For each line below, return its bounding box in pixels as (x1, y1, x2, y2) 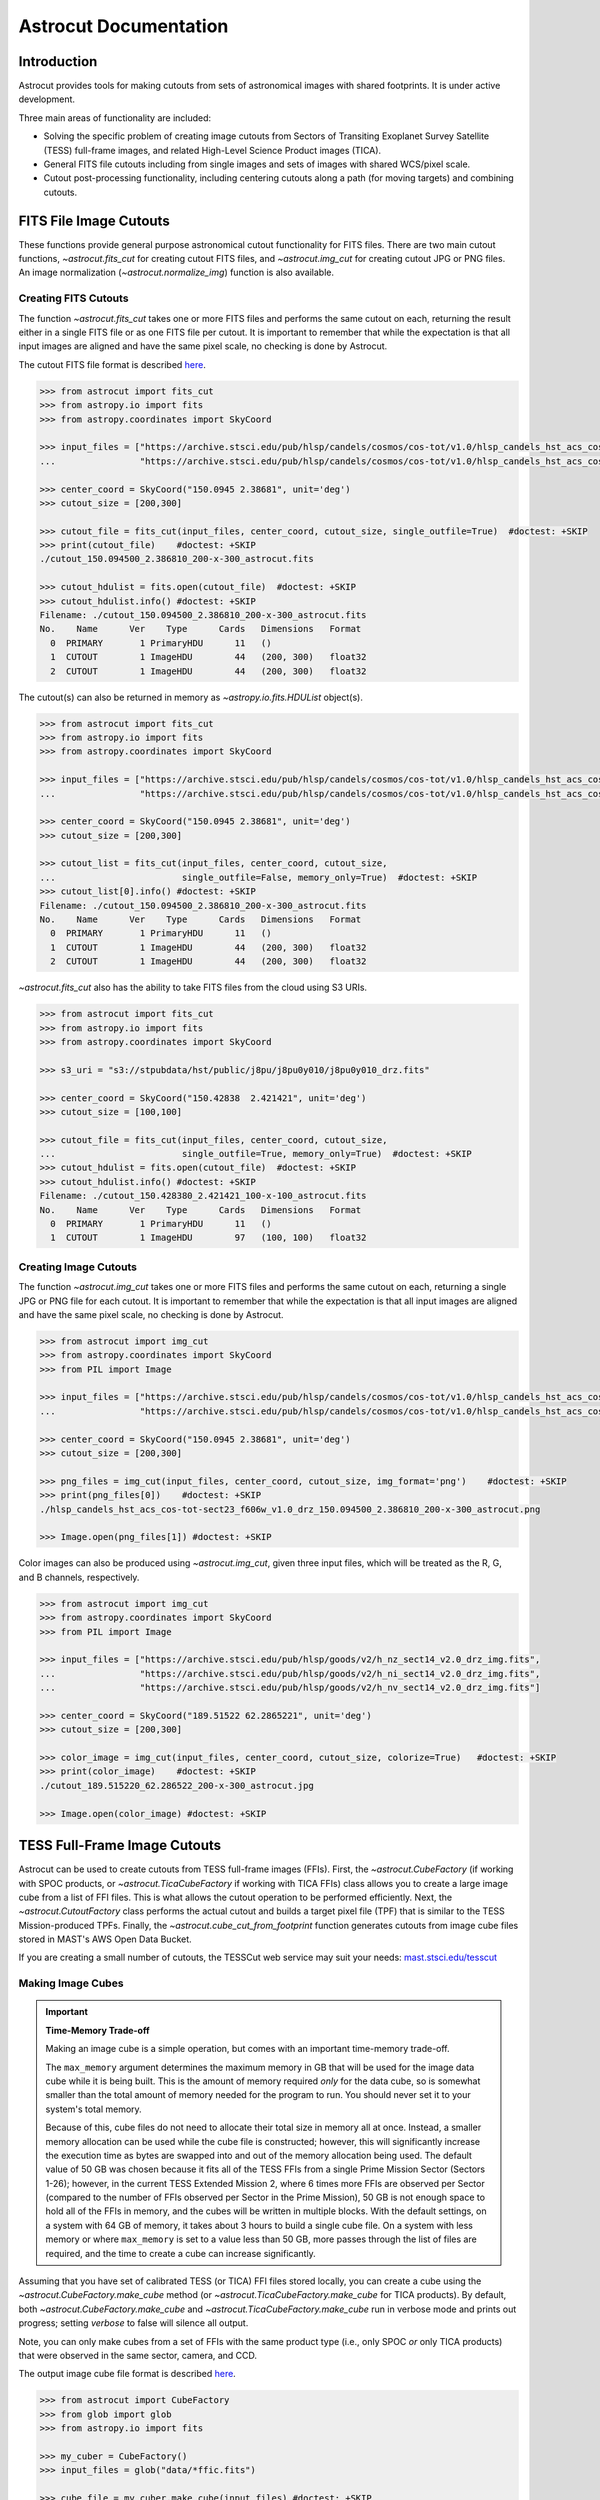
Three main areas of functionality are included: (18, 111, 212, 124)
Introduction (18, 53, 98, 70)
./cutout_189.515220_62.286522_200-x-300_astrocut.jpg (39, 1780, 314, 1791)
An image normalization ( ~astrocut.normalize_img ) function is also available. (18, 266, 335, 279)
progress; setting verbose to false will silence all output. (18, 2317, 249, 2329)
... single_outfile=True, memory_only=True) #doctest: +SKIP (39, 1148, 472, 1160)
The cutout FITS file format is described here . (18, 358, 207, 370)
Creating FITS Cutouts (18, 291, 129, 305)
